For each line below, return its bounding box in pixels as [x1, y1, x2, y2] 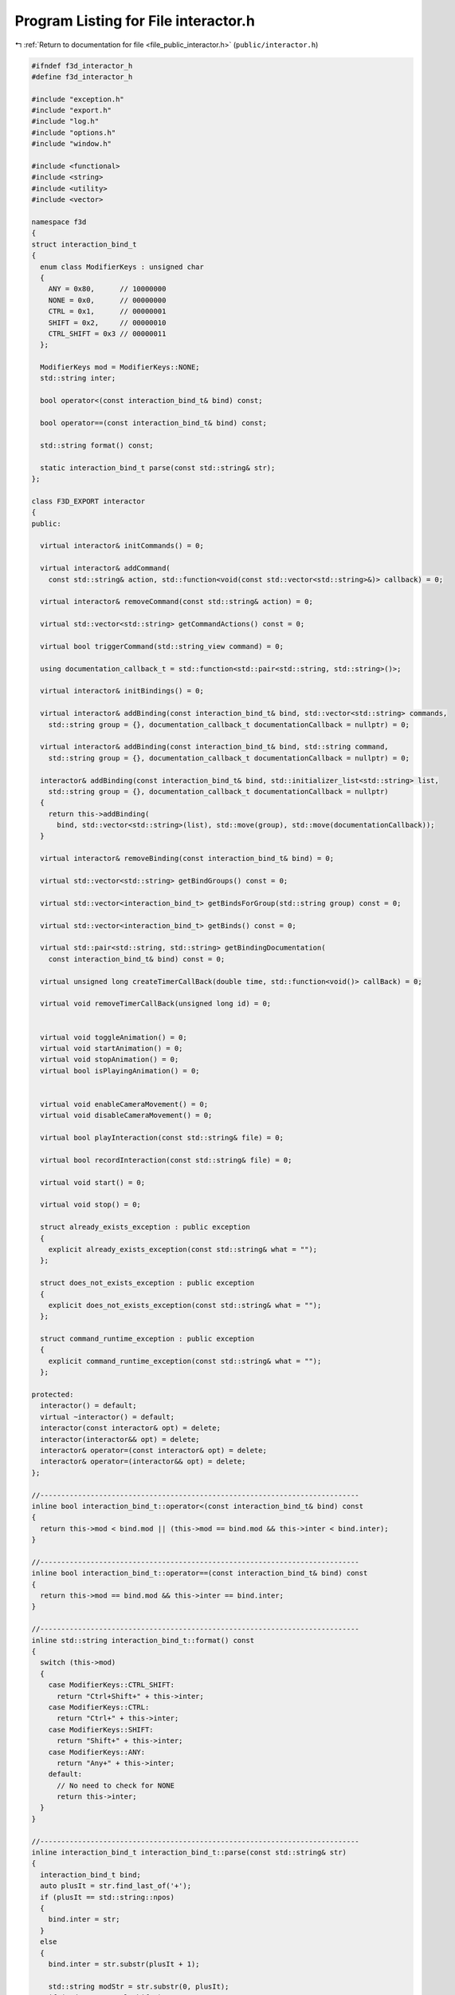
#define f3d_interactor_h [31, 72, 133, 81]
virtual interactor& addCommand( [40, 563, 171, 573]
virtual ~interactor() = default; [40, 1412, 175, 1421]
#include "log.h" [31, 117, 100, 126]
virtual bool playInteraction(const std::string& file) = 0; [40, 1133, 284, 1143]
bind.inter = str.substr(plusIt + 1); [48, 1959, 200, 1969]
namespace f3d [31, 218, 87, 227]
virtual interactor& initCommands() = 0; [40, 541, 205, 551]
